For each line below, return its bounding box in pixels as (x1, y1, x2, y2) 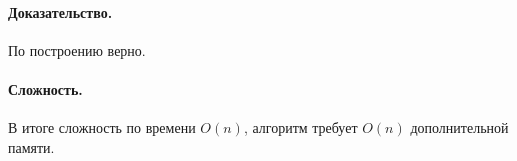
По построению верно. (8, 39, 146, 60)
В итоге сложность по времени (8, 117, 196, 138)
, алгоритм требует (243, 117, 358, 138)
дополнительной (410, 117, 509, 138)
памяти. (8, 136, 55, 157)
